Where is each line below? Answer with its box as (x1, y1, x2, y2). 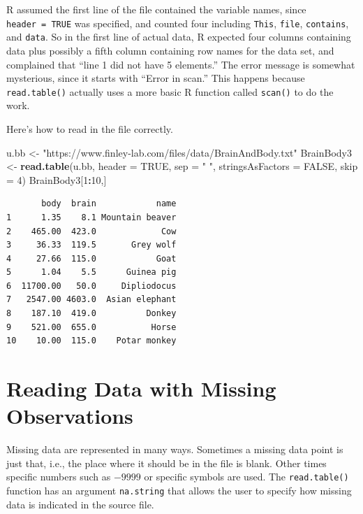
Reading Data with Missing (6, 374, 276, 403)
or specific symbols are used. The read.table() (144, 469, 349, 484)
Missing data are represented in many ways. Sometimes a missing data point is (6, 442, 343, 457)
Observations (6, 401, 133, 430)
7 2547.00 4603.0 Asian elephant (6, 294, 177, 305)
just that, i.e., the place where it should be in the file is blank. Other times (6, 455, 327, 470)
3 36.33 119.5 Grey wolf (6, 240, 177, 250)
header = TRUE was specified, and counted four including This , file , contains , (6, 15, 349, 30)
